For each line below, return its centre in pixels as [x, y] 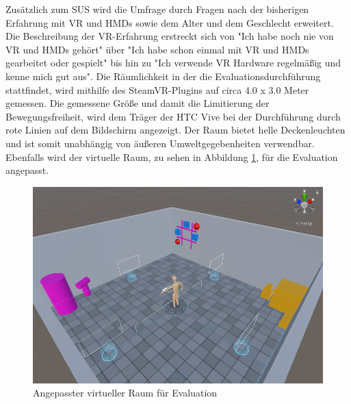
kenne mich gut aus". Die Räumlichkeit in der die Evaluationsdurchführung [163, 76]
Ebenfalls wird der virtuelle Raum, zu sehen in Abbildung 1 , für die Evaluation [172, 156]
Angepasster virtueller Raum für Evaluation [125, 393]
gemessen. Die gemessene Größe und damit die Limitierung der [138, 103]
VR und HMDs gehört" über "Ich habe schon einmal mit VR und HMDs [157, 49]
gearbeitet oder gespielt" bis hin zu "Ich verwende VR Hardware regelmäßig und [173, 63]
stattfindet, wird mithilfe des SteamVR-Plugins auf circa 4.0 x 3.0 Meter [157, 89]
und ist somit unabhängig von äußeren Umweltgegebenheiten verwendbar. [160, 143]
